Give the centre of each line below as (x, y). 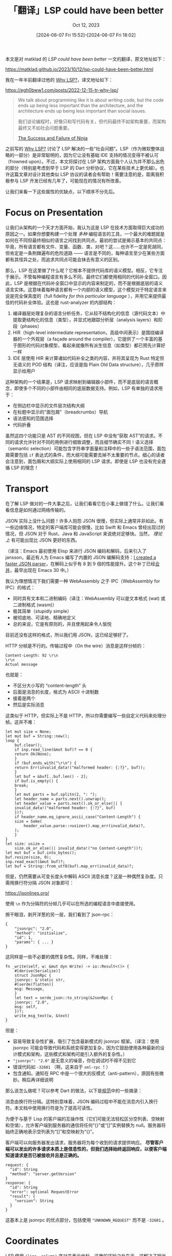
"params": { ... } (34, 942)
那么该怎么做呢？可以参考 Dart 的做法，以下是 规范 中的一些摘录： (74, 1090)
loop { (12, 740)
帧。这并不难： (21, 722)
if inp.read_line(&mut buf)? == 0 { (54, 749)
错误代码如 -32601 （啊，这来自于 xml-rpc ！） (62, 1067)
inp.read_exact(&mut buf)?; (35, 861)
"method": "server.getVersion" (43, 1174)
